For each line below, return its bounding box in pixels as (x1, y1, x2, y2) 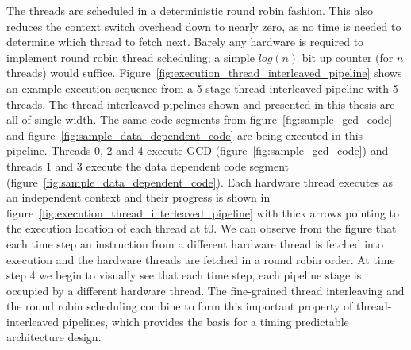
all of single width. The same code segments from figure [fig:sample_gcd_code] (6, 111, 393, 128)
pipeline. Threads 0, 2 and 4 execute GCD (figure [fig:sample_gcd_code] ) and (6, 142, 389, 159)
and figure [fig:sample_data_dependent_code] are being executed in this (6, 126, 363, 143)
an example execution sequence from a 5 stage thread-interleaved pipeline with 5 (6, 79, 398, 96)
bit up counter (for (302, 48, 394, 65)
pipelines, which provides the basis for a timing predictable (62, 313, 349, 329)
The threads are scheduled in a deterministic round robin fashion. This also (6, 2, 373, 18)
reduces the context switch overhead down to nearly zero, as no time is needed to (6, 17, 401, 34)
